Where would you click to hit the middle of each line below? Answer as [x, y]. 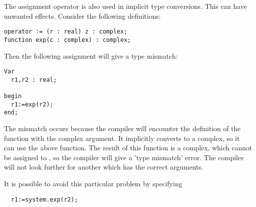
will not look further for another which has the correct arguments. [104, 167]
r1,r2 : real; [34, 80]
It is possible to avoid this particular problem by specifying [93, 183]
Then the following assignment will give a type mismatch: [91, 55]
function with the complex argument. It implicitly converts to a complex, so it [122, 138]
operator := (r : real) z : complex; [66, 32]
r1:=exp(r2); [32, 104]
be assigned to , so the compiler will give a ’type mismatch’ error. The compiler [124, 157]
